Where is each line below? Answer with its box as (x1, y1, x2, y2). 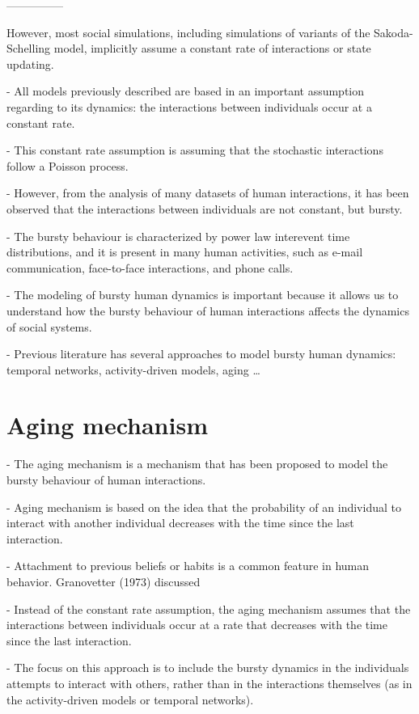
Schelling (6, 40, 51, 57)
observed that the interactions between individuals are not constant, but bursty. (6, 200, 403, 217)
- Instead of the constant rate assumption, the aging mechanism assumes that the (6, 600, 411, 617)
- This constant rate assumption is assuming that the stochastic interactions (6, 142, 383, 158)
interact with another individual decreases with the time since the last (6, 514, 354, 531)
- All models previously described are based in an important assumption (6, 82, 365, 99)
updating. (6, 55, 54, 72)
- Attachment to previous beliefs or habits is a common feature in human (6, 557, 370, 574)
